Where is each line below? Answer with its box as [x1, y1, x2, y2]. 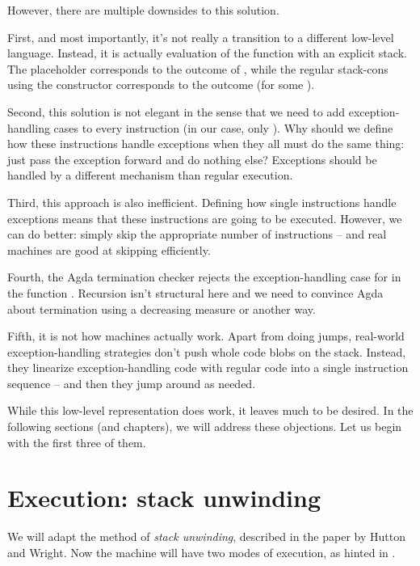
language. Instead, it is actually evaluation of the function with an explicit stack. [7, 44, 407, 61]
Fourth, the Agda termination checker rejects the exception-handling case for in [7, 268, 401, 285]
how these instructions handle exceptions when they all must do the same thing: [7, 135, 405, 152]
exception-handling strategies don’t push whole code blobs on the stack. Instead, [7, 343, 406, 360]
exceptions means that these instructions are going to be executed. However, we [7, 209, 402, 226]
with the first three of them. [7, 433, 146, 450]
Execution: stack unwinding [7, 481, 321, 514]
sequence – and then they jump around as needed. [7, 374, 256, 391]
